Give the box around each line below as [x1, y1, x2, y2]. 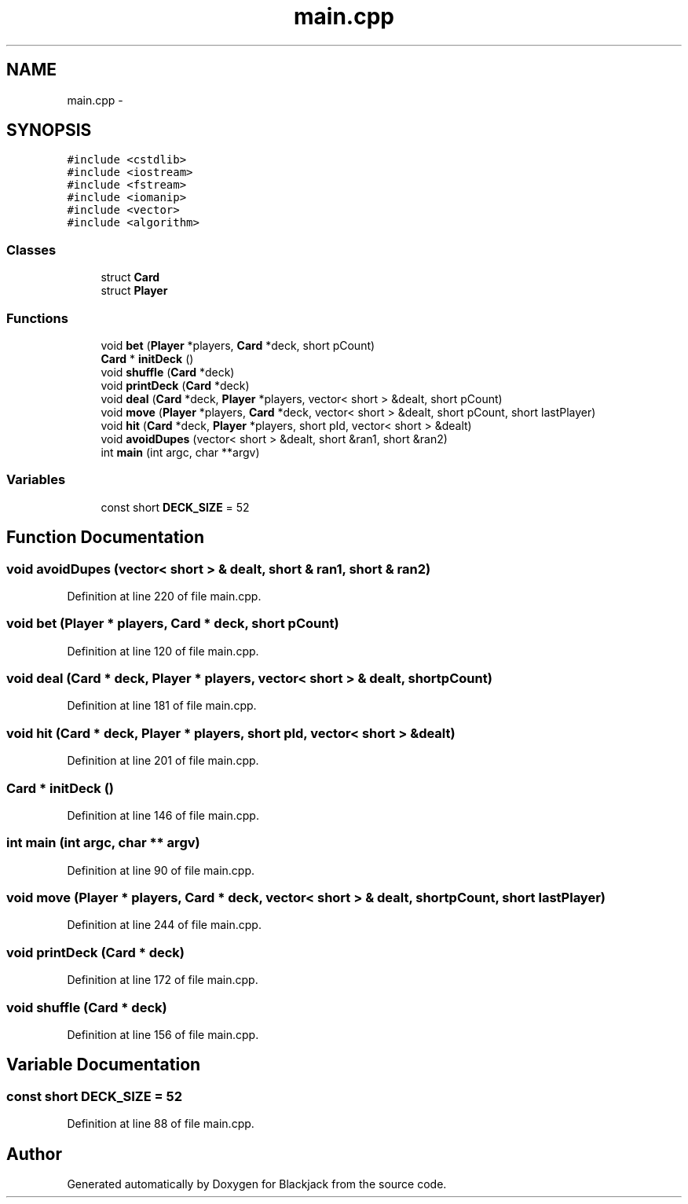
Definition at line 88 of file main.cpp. [67, 1117, 254, 1131]
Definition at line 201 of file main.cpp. [67, 754, 259, 768]
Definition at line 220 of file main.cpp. [67, 589, 262, 603]
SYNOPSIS [6, 120, 92, 141]
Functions [6, 310, 68, 326]
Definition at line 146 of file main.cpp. [67, 808, 259, 822]
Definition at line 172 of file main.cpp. [67, 973, 258, 987]
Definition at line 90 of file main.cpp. [67, 863, 255, 877]
